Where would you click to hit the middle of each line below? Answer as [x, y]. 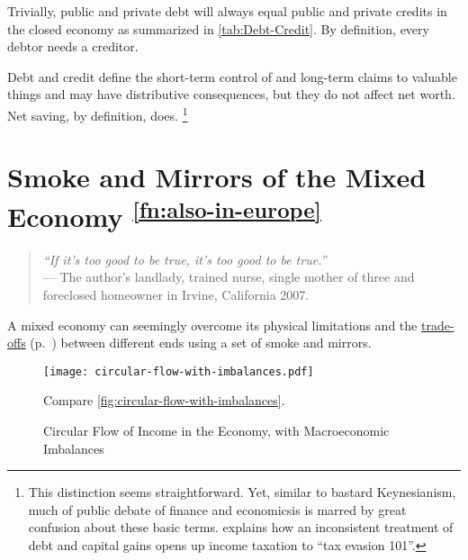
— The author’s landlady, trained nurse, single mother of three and [229, 277]
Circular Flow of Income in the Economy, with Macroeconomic [216, 431]
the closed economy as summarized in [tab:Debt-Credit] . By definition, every [218, 28]
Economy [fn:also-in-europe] [164, 214]
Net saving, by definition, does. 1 [98, 113]
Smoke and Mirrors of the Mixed [217, 177]
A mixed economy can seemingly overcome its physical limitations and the [212, 325]
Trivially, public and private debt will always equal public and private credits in [227, 11]
